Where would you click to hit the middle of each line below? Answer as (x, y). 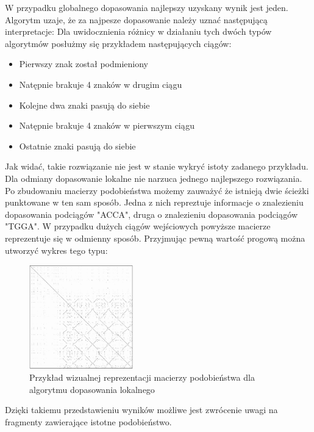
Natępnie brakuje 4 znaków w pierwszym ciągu (107, 125)
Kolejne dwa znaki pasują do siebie (84, 105)
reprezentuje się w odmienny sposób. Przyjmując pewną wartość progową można (155, 238)
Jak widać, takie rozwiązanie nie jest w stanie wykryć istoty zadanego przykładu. (157, 166)
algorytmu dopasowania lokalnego (92, 389)
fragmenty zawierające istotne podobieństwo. (88, 422)
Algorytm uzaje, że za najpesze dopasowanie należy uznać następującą (136, 19)
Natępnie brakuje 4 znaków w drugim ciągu (101, 84)
